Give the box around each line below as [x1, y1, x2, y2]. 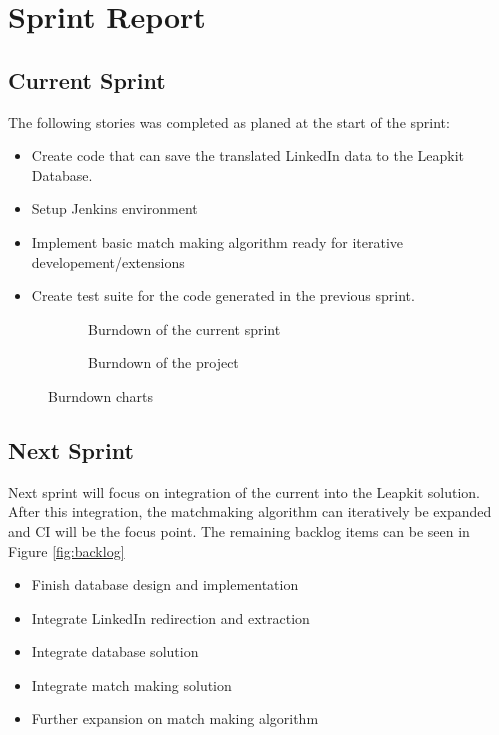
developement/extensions [31, 251, 185, 272]
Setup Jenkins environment [31, 198, 198, 219]
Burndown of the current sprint [88, 318, 281, 339]
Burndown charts [48, 385, 153, 406]
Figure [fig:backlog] [8, 540, 125, 561]
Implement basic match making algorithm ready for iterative [31, 231, 404, 252]
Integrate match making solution [31, 674, 232, 695]
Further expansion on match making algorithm [31, 708, 319, 729]
